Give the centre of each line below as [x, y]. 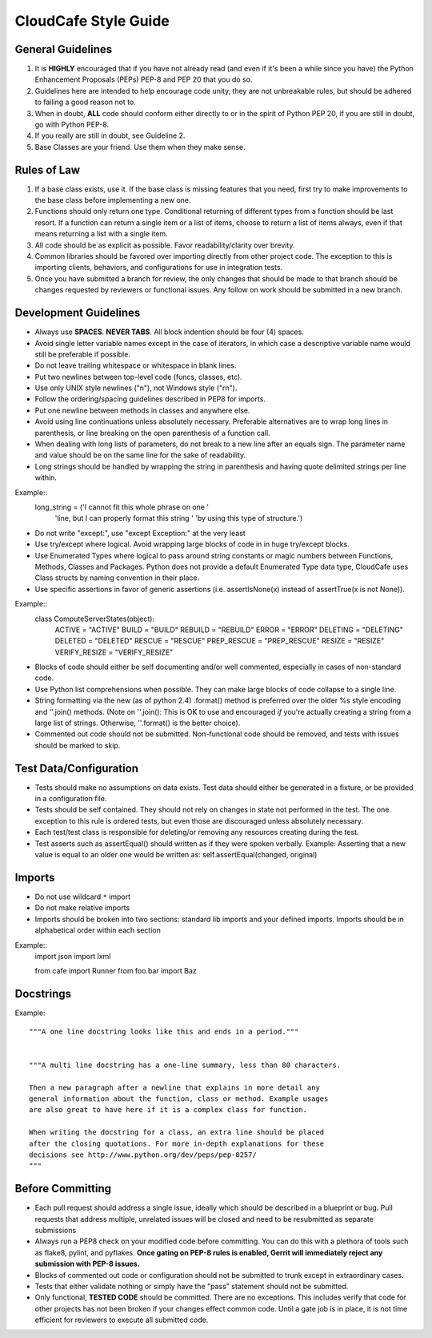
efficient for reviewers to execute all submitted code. [122, 1320]
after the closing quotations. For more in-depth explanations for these [177, 1143]
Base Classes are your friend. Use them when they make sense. [140, 147]
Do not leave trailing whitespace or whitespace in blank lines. [136, 365]
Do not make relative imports [82, 908]
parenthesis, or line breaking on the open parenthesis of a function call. [153, 433]
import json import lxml [73, 956]
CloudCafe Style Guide [92, 21]
